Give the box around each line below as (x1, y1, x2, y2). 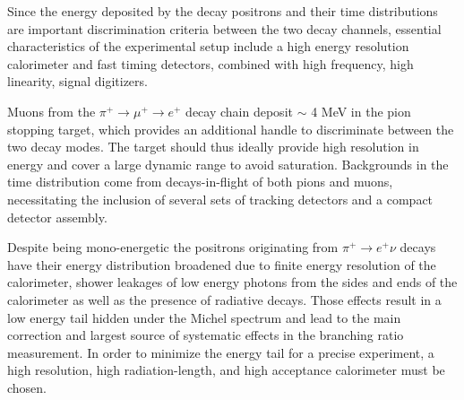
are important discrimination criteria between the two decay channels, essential (7, 19, 442, 38)
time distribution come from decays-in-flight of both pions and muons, (7, 172, 393, 191)
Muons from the (7, 101, 96, 120)
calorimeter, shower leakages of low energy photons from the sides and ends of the (7, 273, 458, 291)
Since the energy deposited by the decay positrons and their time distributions (7, 2, 438, 20)
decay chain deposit (185, 101, 293, 120)
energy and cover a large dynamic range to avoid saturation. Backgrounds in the (7, 154, 449, 173)
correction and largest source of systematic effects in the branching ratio (7, 326, 404, 344)
